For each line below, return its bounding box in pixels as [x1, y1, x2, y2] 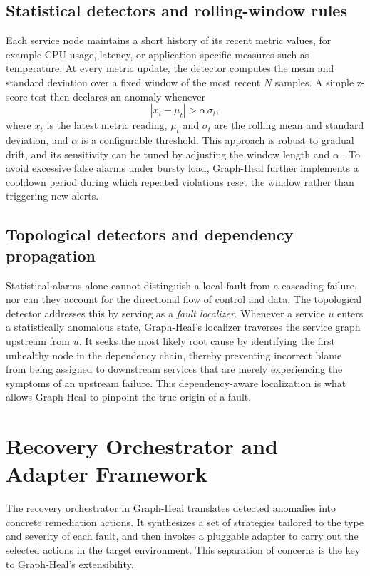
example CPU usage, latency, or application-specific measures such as [6, 46, 309, 61]
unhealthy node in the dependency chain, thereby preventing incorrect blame [6, 347, 342, 362]
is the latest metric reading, [46, 118, 168, 133]
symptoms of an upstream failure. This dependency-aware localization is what [6, 375, 346, 390]
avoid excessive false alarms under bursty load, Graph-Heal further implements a [6, 160, 359, 175]
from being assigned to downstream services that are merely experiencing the [6, 361, 343, 376]
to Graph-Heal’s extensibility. [6, 556, 134, 571]
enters [337, 305, 364, 320]
